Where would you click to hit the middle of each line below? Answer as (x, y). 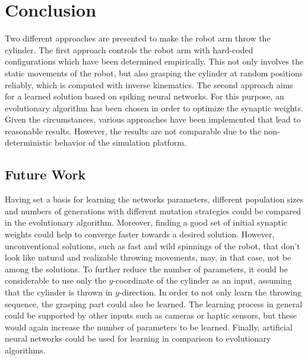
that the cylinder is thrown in (59, 292)
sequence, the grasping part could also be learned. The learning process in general (154, 303)
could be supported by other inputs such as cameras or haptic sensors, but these (151, 315)
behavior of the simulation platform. (120, 142)
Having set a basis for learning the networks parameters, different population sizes (154, 199)
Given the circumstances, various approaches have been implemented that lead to (153, 119)
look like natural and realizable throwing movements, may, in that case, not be (148, 257)
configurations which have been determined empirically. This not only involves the (154, 61)
